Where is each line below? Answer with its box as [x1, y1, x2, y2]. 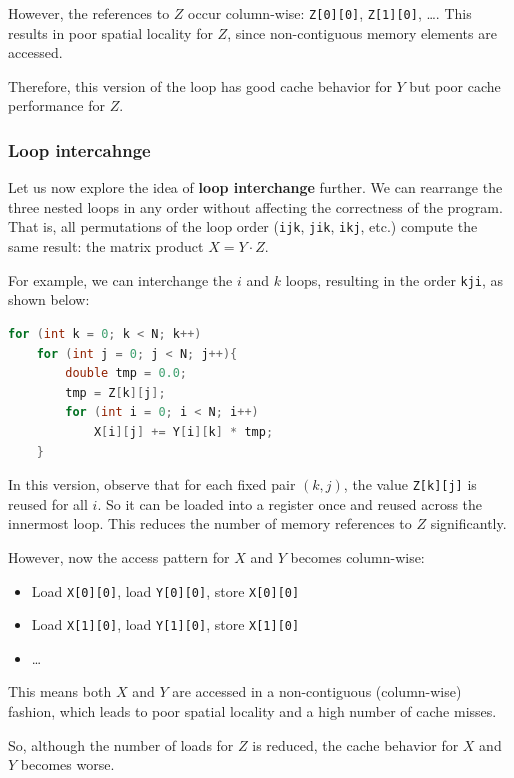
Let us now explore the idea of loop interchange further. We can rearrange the [8, 177, 503, 198]
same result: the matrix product [8, 236, 204, 257]
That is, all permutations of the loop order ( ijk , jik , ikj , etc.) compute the [8, 216, 478, 237]
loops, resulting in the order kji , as [285, 269, 504, 290]
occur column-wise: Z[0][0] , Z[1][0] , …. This [188, 3, 472, 23]
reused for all [8, 493, 88, 514]
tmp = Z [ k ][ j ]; [65, 385, 166, 400]
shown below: [8, 289, 90, 310]
